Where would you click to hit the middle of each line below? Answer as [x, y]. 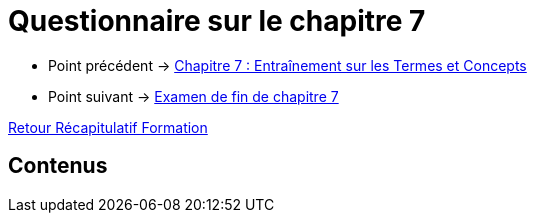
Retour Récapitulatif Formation [108, 127]
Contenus [58, 166]
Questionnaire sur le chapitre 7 [217, 21]
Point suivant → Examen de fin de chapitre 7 [193, 96]
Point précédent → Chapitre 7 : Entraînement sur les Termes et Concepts [287, 65]
